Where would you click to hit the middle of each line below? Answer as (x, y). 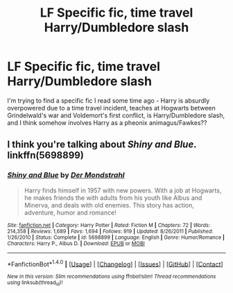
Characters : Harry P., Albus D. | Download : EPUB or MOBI (76, 243)
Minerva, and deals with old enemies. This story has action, (109, 205)
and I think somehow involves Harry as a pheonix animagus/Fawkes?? (107, 122)
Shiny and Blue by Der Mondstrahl (66, 175)
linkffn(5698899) (46, 155)
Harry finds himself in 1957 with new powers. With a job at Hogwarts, (123, 190)
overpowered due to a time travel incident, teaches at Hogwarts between (112, 108)
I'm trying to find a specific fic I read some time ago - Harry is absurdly (109, 100)
